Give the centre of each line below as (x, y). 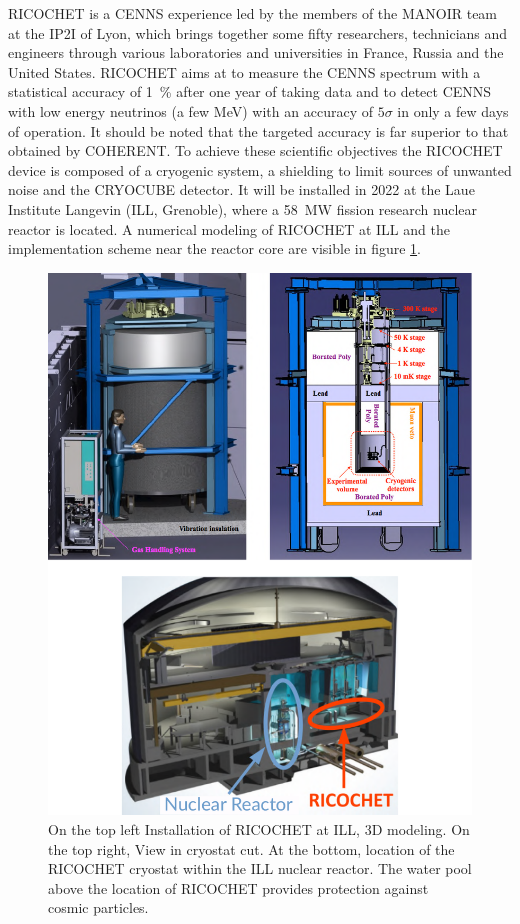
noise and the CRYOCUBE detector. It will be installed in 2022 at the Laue (241, 189)
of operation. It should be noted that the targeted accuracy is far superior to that (258, 130)
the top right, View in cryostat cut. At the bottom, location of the (251, 848)
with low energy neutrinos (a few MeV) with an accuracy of (190, 110)
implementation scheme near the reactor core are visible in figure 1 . (214, 248)
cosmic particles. (98, 907)
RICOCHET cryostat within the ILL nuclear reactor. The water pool (260, 868)
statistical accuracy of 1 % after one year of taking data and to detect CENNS (250, 91)
